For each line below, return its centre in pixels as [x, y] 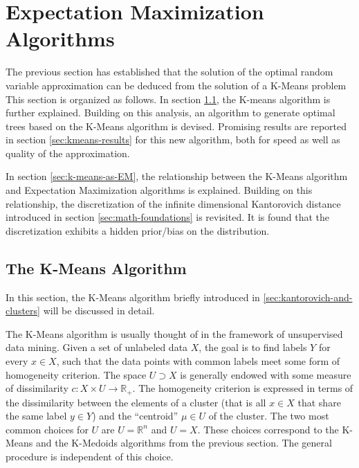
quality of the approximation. [68, 153]
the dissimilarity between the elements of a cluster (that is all [136, 402]
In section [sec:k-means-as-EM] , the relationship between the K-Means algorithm [177, 176]
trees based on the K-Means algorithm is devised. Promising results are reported [176, 126]
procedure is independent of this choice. [90, 457]
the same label [36, 416]
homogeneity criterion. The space [76, 374]
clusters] [23, 310]
